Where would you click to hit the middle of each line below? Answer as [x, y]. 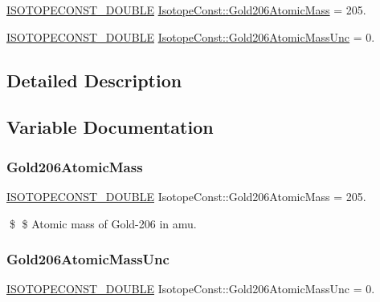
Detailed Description [94, 80]
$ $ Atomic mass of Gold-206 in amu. [103, 223]
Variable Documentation [110, 127]
